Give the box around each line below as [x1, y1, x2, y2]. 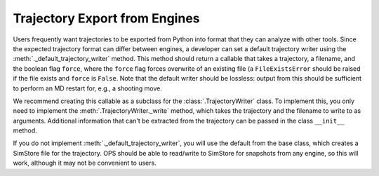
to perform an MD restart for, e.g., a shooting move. [13, 84, 163, 93]
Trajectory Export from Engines [13, 11, 200, 26]
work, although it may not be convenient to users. [13, 158, 157, 168]
